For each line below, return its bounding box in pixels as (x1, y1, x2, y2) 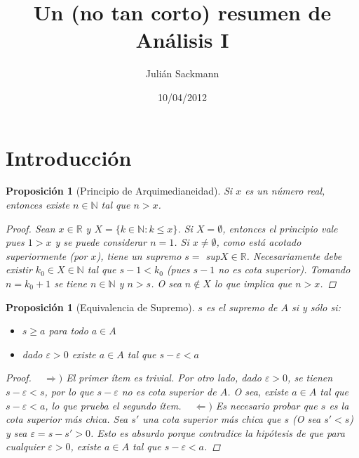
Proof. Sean (6, 221, 55, 235)
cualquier (6, 439, 45, 454)
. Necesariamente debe (246, 248, 342, 263)
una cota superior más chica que (142, 412, 281, 426)
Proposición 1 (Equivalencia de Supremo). (6, 299, 195, 314)
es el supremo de (205, 299, 278, 314)
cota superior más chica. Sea (6, 412, 128, 426)
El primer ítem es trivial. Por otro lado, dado (66, 370, 262, 385)
